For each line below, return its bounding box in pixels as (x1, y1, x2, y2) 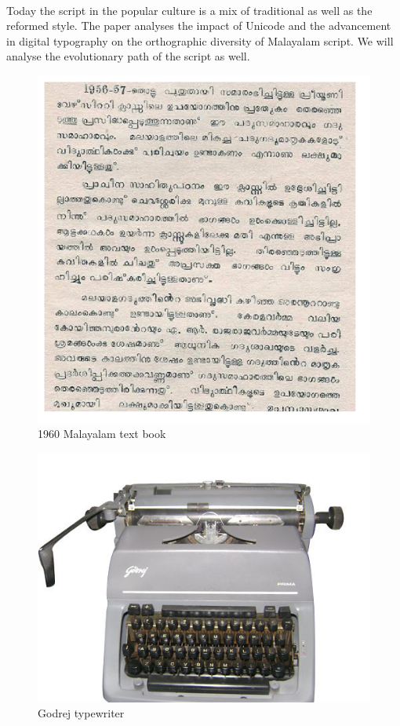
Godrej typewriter (38, 705, 125, 721)
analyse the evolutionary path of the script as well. (6, 48, 250, 64)
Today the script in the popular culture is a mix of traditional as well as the (6, 2, 373, 18)
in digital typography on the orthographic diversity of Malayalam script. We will (6, 32, 394, 49)
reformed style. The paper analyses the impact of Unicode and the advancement (6, 17, 391, 34)
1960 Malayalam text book (38, 425, 166, 442)
